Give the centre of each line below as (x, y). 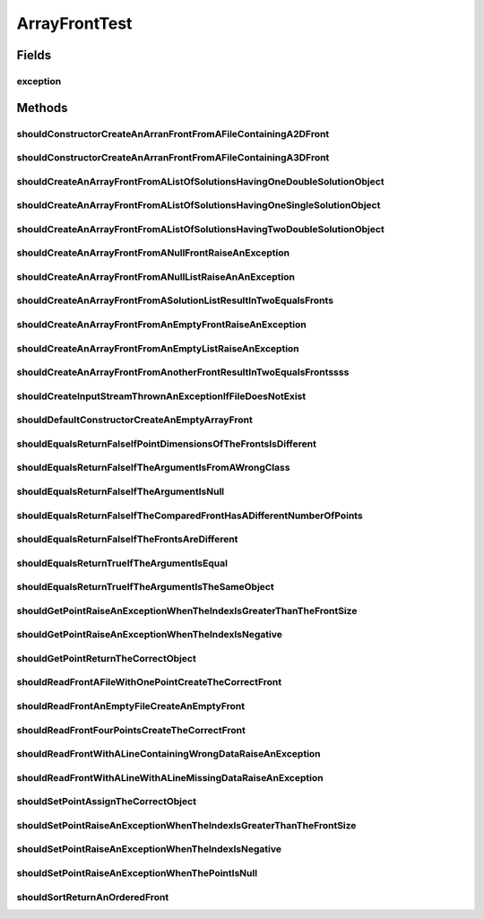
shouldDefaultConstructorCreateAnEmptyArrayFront (134, 420)
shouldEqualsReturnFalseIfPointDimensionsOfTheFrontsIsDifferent (167, 444)
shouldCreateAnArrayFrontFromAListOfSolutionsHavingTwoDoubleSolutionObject (200, 229)
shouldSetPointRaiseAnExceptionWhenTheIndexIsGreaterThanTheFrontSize (186, 825)
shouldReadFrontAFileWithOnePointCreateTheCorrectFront (149, 682)
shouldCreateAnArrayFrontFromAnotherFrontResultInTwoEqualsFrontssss (183, 372)
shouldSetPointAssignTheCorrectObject (107, 802)
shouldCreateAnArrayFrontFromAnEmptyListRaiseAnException (158, 348)
